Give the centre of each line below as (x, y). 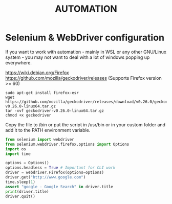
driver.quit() (20, 196)
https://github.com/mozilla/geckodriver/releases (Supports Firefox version (84, 78)
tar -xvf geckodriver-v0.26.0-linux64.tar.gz (55, 110)
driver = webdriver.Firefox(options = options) (55, 173)
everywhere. (19, 62)
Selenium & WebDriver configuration (85, 38)
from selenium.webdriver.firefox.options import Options (67, 144)
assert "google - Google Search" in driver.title (59, 187)
